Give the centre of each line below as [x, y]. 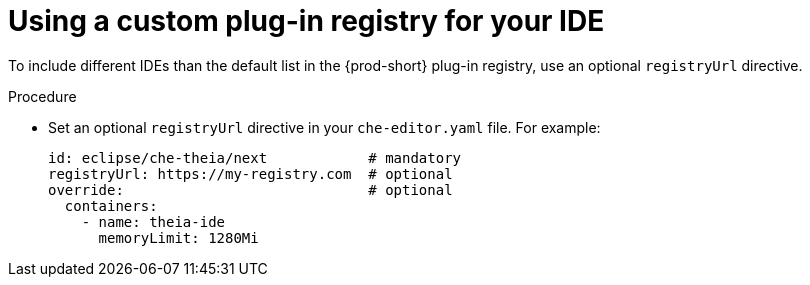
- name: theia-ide [153, 221]
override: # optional [250, 189]
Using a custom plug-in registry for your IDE [306, 21]
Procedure [42, 96]
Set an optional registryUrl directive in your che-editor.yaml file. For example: [324, 127]
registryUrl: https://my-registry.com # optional [250, 173]
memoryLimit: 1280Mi [178, 237]
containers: [111, 205]
